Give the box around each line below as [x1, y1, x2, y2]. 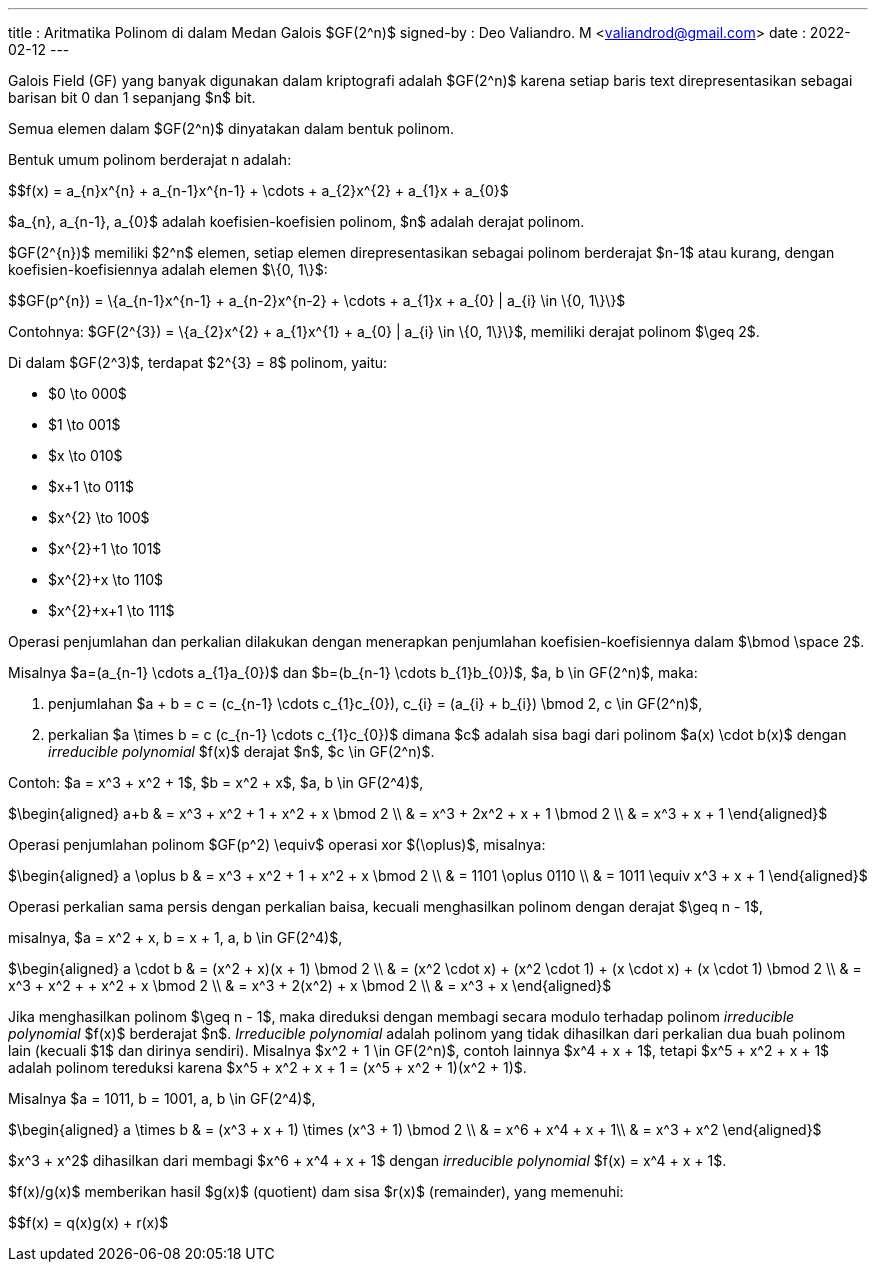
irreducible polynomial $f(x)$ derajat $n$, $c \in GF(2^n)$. [48, 743, 435, 760]
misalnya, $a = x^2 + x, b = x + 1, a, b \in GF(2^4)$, [8, 929, 343, 946]
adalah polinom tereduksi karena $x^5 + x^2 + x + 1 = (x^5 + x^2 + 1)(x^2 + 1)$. [8, 1059, 527, 1076]
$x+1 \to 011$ [48, 478, 134, 495]
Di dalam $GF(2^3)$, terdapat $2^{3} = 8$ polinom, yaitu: [8, 354, 388, 371]
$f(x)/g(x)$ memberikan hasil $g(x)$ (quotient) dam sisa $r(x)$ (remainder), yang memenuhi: [8, 1183, 624, 1200]
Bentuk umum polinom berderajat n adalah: [8, 151, 292, 168]
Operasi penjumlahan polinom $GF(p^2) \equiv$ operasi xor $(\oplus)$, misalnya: [8, 836, 546, 853]
